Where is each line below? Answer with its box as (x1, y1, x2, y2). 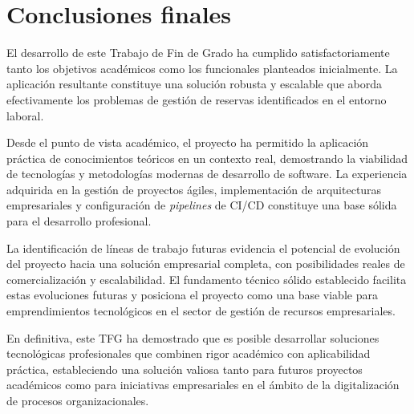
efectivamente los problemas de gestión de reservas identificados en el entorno (6, 91, 387, 108)
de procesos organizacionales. (6, 392, 149, 408)
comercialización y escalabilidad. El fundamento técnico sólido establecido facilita (6, 270, 407, 287)
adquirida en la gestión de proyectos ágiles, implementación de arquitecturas (6, 181, 382, 197)
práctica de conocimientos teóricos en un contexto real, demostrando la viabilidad (6, 149, 408, 166)
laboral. (6, 107, 44, 124)
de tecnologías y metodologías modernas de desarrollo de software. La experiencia (6, 165, 408, 182)
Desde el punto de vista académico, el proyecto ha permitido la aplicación (6, 134, 369, 151)
